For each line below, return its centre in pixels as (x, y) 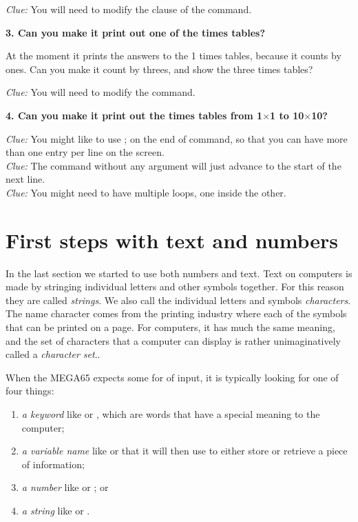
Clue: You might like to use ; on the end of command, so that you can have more (177, 138)
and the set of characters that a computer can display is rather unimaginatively (173, 340)
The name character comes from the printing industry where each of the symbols (176, 313)
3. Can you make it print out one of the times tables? (136, 32)
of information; (53, 464)
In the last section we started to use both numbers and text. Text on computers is (179, 273)
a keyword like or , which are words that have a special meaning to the (171, 414)
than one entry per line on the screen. (85, 152)
